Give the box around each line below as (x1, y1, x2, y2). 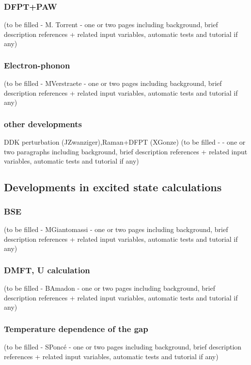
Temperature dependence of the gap (4, 322, 148, 334)
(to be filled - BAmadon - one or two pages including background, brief (4, 283, 215, 293)
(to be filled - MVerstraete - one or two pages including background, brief (4, 78, 222, 88)
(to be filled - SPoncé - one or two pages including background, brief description (4, 342, 242, 351)
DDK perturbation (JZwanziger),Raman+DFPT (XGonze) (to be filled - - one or (4, 137, 246, 147)
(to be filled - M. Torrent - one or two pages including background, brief (4, 19, 218, 30)
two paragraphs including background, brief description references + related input (4, 146, 248, 156)
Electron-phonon (4, 59, 70, 71)
